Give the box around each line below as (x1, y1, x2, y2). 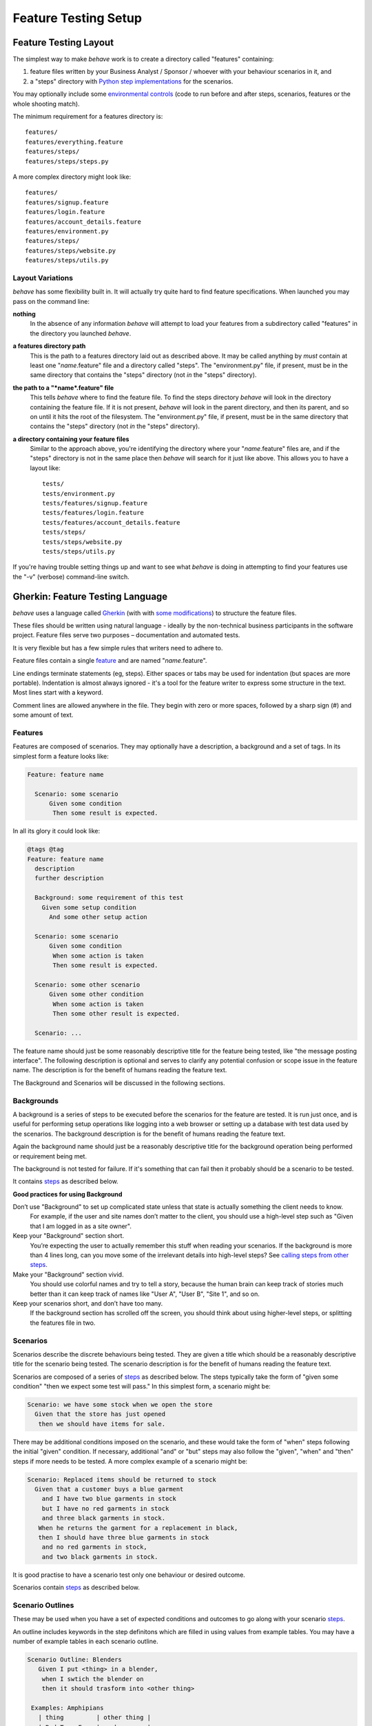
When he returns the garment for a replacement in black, (38, 1524, 238, 1532)
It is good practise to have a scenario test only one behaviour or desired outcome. (12, 1571, 246, 1579)
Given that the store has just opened (34, 1410, 165, 1418)
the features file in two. (30, 1319, 96, 1327)
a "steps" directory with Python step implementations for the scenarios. (30, 77, 234, 86)
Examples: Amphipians (31, 1704, 104, 1712)
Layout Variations (12, 273, 74, 282)
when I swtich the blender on (41, 1675, 144, 1683)
